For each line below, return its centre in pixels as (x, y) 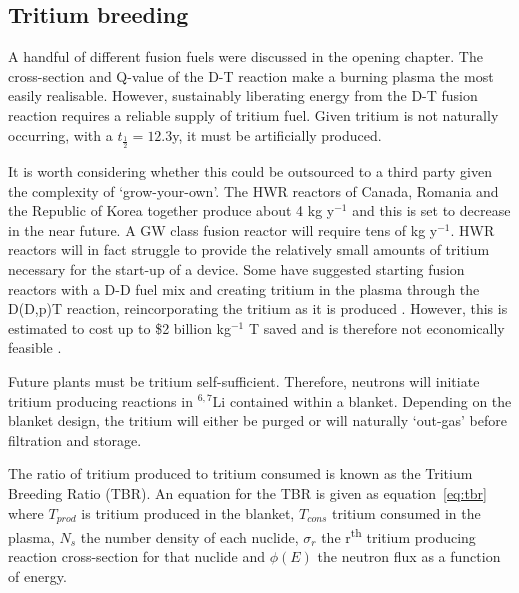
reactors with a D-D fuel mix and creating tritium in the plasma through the (244, 288)
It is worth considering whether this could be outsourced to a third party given (250, 171)
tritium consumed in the (406, 512)
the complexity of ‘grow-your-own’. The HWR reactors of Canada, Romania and (253, 190)
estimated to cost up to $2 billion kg (119, 327)
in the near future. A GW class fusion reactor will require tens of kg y (223, 229)
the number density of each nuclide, (189, 536)
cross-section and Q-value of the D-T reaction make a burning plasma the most (251, 75)
